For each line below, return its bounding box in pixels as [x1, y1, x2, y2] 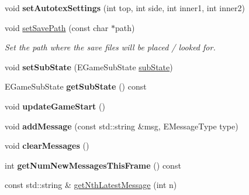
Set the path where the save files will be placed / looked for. [5, 41, 216, 53]
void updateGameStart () [5, 100, 105, 112]
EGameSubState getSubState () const [5, 80, 147, 93]
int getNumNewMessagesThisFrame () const [5, 159, 181, 171]
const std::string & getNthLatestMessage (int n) [5, 179, 177, 191]
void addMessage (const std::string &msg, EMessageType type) [5, 119, 238, 132]
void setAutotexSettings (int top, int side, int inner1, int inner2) [5, 2, 245, 13]
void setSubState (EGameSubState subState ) [5, 60, 173, 73]
